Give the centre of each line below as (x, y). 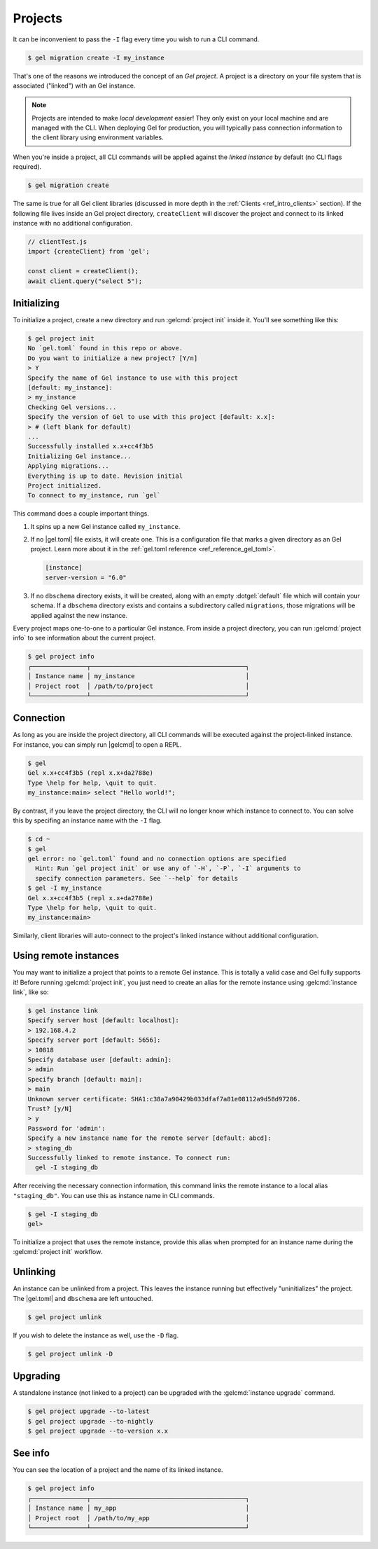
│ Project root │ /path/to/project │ (139, 686)
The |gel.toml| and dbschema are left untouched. (83, 1298)
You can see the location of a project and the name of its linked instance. (118, 1470)
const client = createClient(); (83, 271)
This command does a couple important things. (81, 514)
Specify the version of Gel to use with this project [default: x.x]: (152, 417)
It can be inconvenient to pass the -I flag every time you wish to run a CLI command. (136, 39)
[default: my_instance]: (70, 387)
